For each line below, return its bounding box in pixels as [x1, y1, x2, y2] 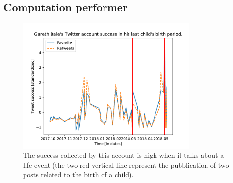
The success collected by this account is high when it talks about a [23, 150, 224, 160]
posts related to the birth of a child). [23, 169, 134, 180]
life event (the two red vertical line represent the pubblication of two [23, 159, 229, 170]
